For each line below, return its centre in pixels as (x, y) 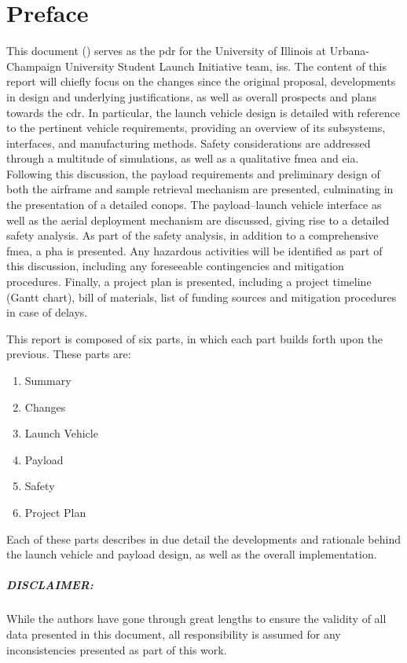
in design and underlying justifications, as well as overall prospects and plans (191, 96)
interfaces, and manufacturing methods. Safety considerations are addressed (189, 143)
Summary (48, 380)
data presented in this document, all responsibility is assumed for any (174, 634)
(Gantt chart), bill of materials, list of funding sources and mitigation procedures (202, 297)
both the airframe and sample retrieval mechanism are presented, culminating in (200, 189)
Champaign (34, 66)
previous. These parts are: (69, 354)
